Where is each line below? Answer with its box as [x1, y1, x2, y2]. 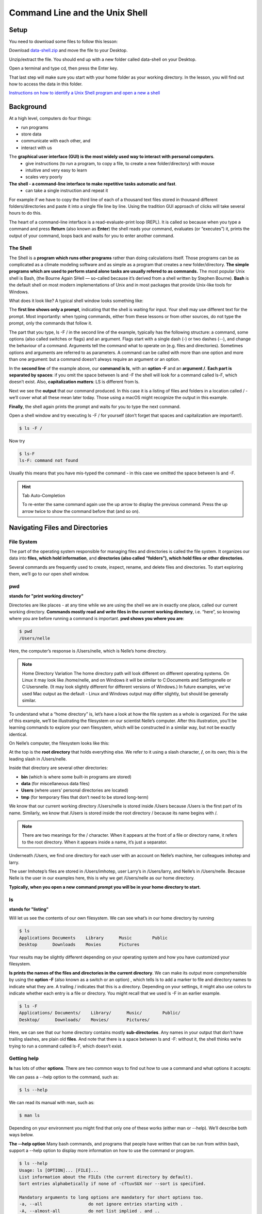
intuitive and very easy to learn [25, 168, 87, 173]
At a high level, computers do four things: [9, 116, 92, 121]
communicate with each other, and [21, 138, 91, 144]
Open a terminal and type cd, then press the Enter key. [9, 66, 118, 71]
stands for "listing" [9, 906, 49, 912]
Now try [9, 438, 25, 444]
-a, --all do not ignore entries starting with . [19, 1201, 183, 1207]
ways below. [9, 1132, 34, 1138]
